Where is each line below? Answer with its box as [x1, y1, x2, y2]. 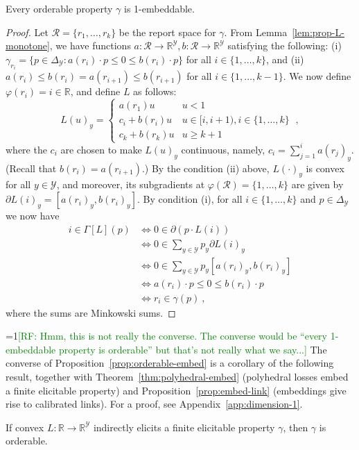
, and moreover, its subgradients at [56, 177, 205, 192]
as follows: [133, 84, 177, 99]
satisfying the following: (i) [227, 38, 342, 53]
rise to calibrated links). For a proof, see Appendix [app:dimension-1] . [6, 397, 303, 411]
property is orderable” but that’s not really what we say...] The [58, 342, 327, 356]
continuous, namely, [181, 142, 265, 156]
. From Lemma [224, 24, 288, 39]
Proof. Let [6, 24, 49, 39]
